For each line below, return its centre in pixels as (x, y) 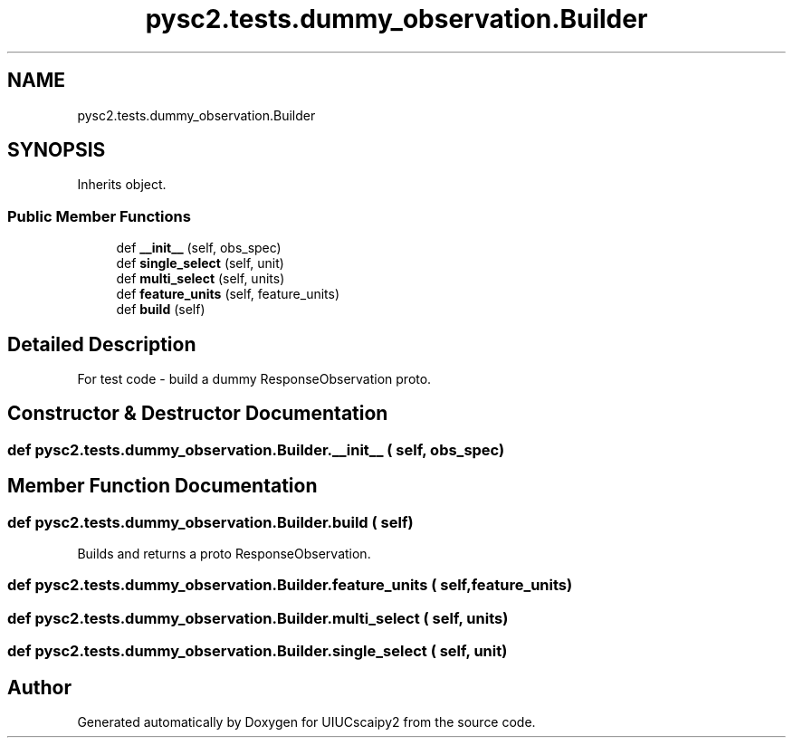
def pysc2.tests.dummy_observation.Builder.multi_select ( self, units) (258, 618)
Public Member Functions (99, 216)
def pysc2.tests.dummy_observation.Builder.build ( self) (210, 522)
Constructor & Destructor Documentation (198, 414)
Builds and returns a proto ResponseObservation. (224, 554)
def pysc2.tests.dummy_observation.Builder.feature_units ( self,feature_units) (290, 585)
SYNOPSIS (57, 150)
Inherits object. (122, 185)
